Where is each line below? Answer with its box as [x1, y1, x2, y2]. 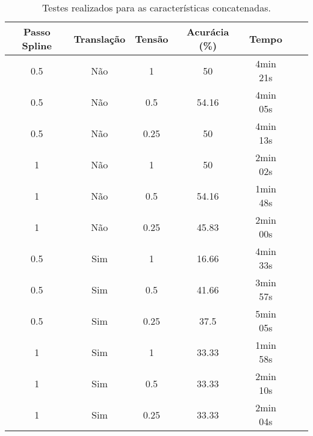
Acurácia [187, 25, 229, 38]
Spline [22, 38, 52, 52]
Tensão [135, 31, 169, 46]
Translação [73, 31, 126, 46]
